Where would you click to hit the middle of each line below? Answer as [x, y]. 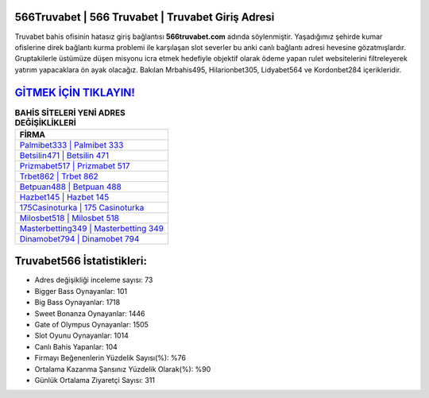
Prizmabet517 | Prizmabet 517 [75, 165]
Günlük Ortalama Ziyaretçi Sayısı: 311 [95, 380]
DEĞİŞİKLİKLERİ [46, 122]
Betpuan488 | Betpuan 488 [71, 187]
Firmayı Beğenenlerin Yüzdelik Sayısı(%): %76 [110, 358]
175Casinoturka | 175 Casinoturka [82, 207]
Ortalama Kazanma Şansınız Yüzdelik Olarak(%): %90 [123, 369]
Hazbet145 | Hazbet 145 [64, 197]
